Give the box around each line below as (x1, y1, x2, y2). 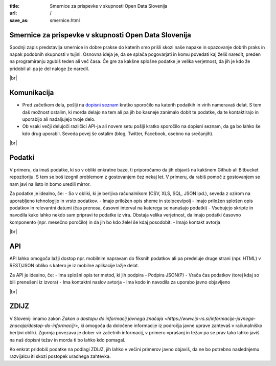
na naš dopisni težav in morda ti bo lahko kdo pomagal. (9, 337, 125, 343)
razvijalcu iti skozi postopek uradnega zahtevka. (9, 353, 111, 359)
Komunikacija (9, 89, 54, 97)
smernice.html (50, 17, 80, 23)
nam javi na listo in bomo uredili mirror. (9, 181, 91, 187)
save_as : (9, 17, 29, 23)
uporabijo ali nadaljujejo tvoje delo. (22, 116, 96, 122)
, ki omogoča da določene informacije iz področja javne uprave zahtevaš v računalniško (78, 322, 263, 329)
